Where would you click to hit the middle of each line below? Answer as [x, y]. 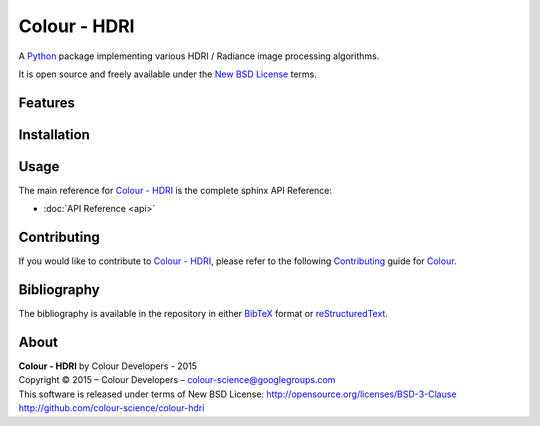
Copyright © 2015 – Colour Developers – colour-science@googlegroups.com [177, 380]
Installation [54, 134]
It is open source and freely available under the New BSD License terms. [167, 74]
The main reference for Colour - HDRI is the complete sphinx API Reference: [175, 190]
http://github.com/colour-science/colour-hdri [111, 408]
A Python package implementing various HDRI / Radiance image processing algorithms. [199, 56]
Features [46, 102]
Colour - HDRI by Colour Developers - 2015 [108, 366]
